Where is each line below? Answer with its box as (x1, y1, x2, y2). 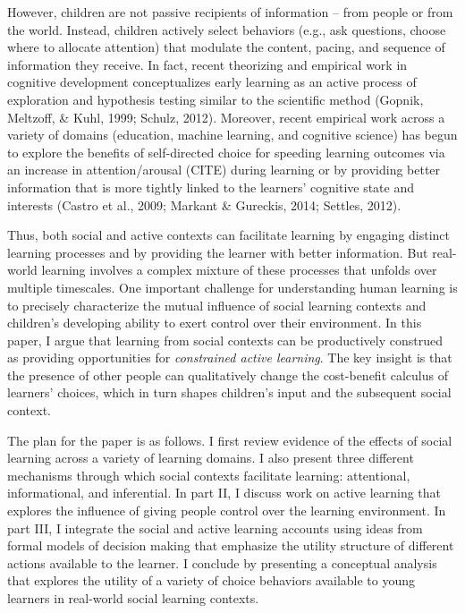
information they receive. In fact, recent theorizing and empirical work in (7, 55, 408, 73)
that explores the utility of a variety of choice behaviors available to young (7, 571, 416, 590)
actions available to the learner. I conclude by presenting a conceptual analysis (7, 553, 437, 572)
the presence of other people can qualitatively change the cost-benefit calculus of (7, 365, 449, 384)
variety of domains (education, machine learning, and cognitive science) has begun (7, 125, 458, 144)
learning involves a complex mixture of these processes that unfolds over (41, 260, 437, 279)
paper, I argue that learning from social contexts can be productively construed (7, 330, 443, 349)
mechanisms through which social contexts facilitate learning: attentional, (7, 465, 410, 484)
